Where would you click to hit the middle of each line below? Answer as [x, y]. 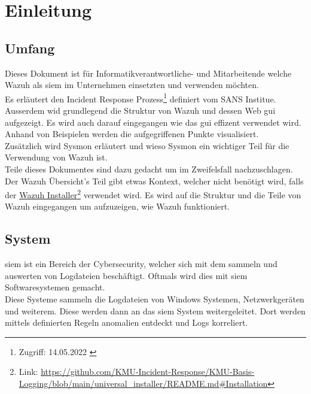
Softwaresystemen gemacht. [55, 287]
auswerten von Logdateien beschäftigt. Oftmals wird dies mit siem [126, 275]
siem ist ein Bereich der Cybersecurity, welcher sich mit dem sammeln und [141, 264]
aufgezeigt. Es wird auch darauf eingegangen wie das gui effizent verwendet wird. [153, 122]
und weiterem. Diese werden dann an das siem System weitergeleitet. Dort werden [155, 310]
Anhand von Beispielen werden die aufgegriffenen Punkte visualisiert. [132, 134]
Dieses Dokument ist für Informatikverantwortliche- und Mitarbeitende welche [148, 73]
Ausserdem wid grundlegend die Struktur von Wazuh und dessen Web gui [140, 110]
